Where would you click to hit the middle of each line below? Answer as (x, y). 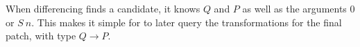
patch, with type (41, 36)
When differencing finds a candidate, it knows (103, 8)
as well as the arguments (294, 8)
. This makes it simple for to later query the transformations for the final (187, 22)
